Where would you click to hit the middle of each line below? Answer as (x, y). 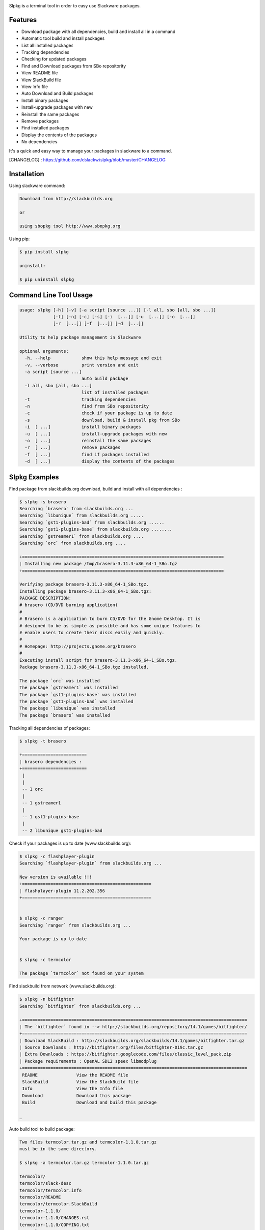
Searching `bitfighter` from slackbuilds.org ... (80, 1006)
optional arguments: (44, 351)
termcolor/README (40, 1197)
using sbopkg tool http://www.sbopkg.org (70, 226)
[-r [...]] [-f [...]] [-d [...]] (99, 324)
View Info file (35, 87)
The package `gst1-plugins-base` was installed (78, 694)
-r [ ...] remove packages (73, 447)
